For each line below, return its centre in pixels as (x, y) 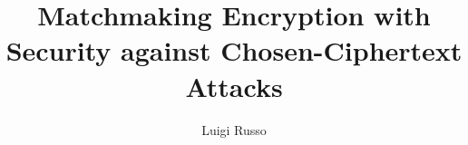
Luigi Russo (234, 129)
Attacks (234, 86)
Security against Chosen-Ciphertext (234, 50)
